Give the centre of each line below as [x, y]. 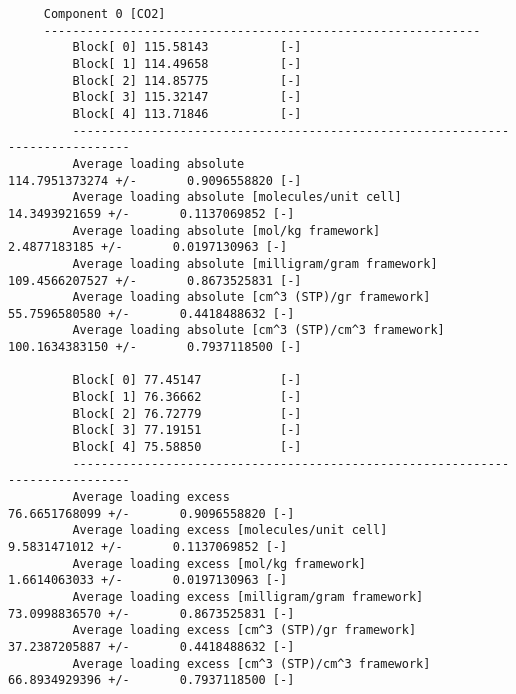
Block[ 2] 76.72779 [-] [187, 413]
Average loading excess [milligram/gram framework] [248, 596]
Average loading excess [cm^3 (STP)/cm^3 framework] [251, 663]
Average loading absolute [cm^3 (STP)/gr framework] [251, 297]
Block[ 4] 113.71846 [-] [187, 113]
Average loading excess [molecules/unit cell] [230, 530]
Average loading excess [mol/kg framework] [219, 563]
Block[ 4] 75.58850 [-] [187, 447]
